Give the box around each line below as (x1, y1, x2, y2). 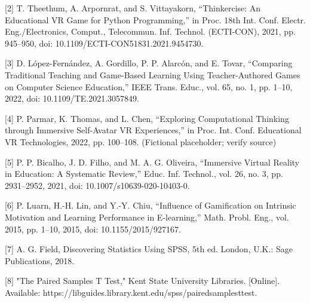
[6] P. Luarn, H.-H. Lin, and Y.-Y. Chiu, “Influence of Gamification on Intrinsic (5, 199, 296, 212)
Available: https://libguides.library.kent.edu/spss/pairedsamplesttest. (5, 286, 257, 298)
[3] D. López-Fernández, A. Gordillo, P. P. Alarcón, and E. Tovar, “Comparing (5, 57, 293, 69)
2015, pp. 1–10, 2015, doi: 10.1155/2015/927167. (5, 222, 181, 235)
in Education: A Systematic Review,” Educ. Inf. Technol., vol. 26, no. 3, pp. (5, 167, 283, 180)
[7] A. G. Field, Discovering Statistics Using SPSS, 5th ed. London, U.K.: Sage (5, 243, 293, 255)
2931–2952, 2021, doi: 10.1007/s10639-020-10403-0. (5, 179, 190, 191)
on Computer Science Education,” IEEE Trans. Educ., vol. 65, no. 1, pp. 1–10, (5, 80, 293, 93)
